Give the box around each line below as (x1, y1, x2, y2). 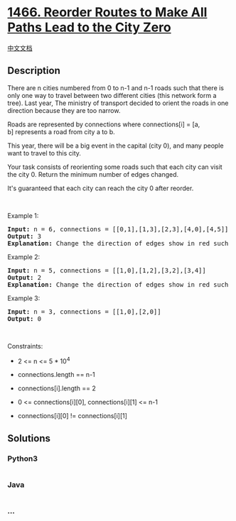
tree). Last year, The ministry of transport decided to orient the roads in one (7, 99, 229, 107)
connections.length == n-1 (17, 371, 96, 379)
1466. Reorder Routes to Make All (7, 4, 208, 21)
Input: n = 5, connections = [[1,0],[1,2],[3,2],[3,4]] (7, 266, 206, 274)
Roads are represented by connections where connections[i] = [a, (7, 120, 200, 128)
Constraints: (7, 341, 43, 350)
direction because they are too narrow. (7, 106, 121, 114)
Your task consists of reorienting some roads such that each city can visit (7, 163, 222, 171)
